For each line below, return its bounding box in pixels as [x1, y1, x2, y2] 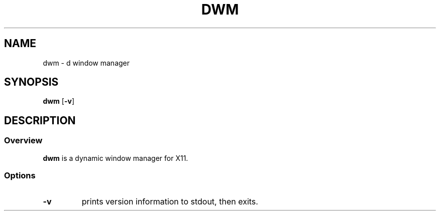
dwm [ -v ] [43, 97, 75, 106]
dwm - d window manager [43, 58, 130, 67]
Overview [4, 135, 43, 146]
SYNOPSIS [4, 76, 59, 89]
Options [4, 170, 36, 181]
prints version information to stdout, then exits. [81, 196, 258, 207]
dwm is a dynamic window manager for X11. [43, 153, 188, 162]
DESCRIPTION [4, 114, 76, 127]
